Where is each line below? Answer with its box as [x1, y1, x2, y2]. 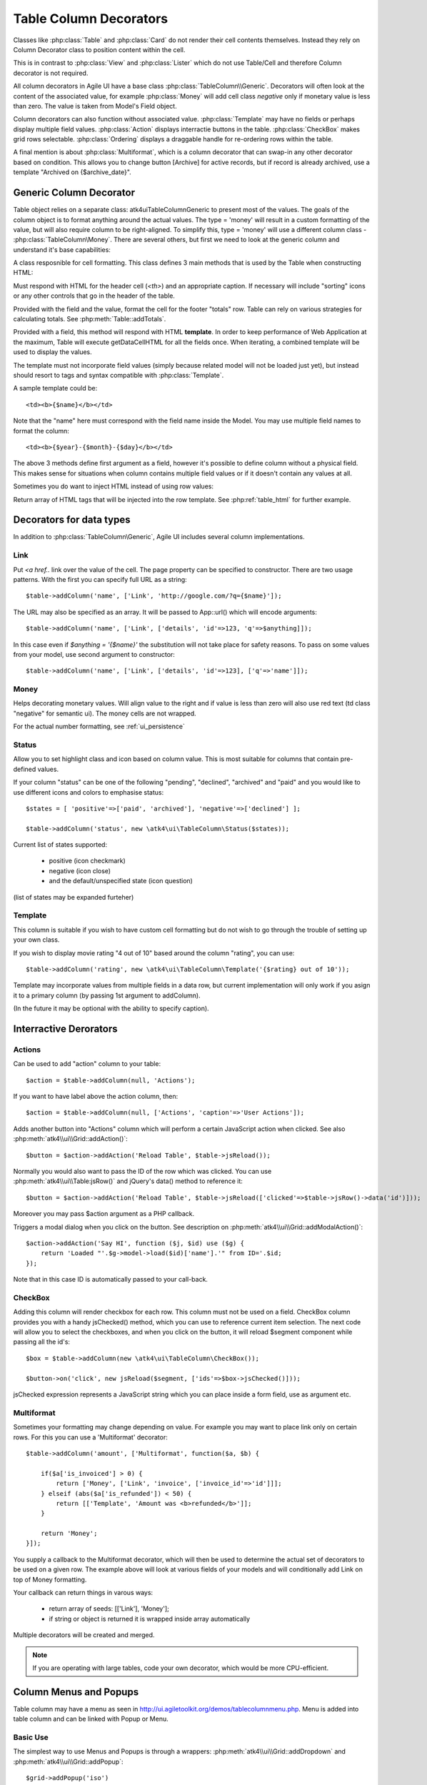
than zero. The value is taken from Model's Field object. [13, 101, 178, 110]
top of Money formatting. [13, 1575, 87, 1584]
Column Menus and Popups [13, 1686, 139, 1698]
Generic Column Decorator [13, 186, 136, 199]
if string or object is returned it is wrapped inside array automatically [49, 1614, 250, 1623]
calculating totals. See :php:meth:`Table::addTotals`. [13, 315, 166, 323]
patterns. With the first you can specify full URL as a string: [13, 575, 187, 583]
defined [13, 765, 36, 773]
